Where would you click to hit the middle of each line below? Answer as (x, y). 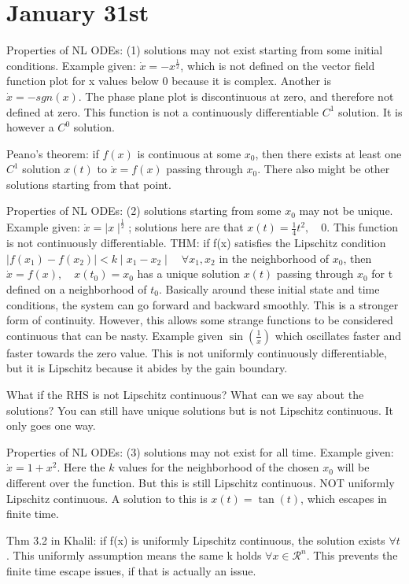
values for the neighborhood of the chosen (219, 467)
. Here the (81, 467)
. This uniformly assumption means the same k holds (134, 555)
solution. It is (370, 111)
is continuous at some (189, 153)
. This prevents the (352, 555)
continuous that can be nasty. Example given (115, 335)
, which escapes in (344, 498)
